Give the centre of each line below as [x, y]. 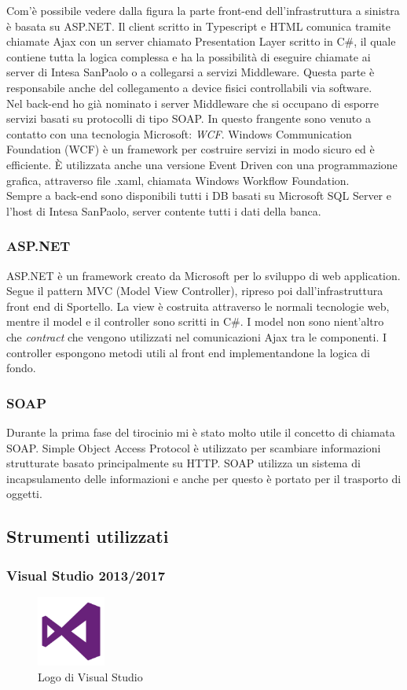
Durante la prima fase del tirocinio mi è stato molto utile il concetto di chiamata [201, 432]
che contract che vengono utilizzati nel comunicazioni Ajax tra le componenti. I [197, 336]
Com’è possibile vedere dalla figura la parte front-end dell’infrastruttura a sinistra [203, 10]
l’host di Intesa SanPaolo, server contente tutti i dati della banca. [164, 210]
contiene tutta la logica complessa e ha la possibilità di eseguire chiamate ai [189, 56]
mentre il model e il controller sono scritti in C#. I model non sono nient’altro [195, 321]
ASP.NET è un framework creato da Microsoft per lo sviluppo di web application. [203, 275]
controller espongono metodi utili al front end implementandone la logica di [189, 352]
